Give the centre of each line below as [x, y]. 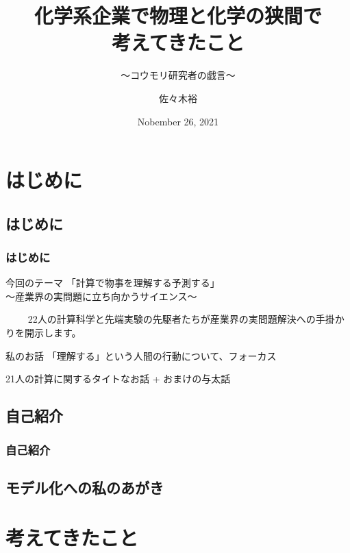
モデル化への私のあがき [85, 487]
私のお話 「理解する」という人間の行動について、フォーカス [141, 355]
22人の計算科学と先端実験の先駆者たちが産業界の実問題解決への [172, 319]
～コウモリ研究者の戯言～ [178, 75]
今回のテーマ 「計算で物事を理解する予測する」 [113, 283]
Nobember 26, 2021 [178, 121]
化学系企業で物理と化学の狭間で [178, 15]
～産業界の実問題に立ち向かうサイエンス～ [101, 296]
